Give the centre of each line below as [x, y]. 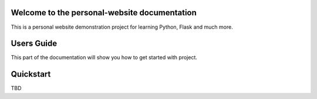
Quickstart [31, 74]
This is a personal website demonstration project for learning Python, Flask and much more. [122, 27]
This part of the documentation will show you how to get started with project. [104, 57]
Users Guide [34, 44]
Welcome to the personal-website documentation [104, 13]
